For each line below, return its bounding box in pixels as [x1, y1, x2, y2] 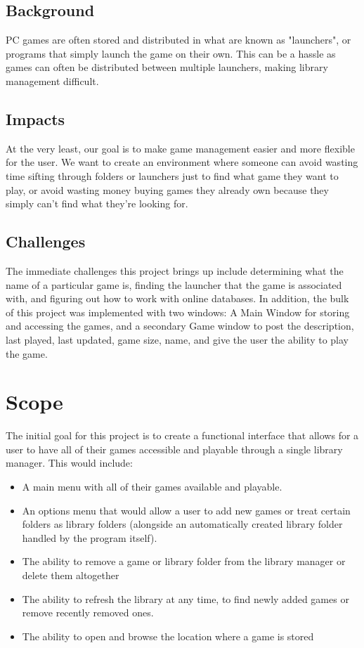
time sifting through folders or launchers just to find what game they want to [6, 168, 339, 183]
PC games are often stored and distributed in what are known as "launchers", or [6, 32, 351, 47]
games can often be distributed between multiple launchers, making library [6, 60, 328, 74]
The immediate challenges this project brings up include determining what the [6, 263, 344, 278]
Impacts [6, 108, 65, 129]
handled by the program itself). [22, 530, 157, 545]
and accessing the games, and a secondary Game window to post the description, [6, 318, 354, 333]
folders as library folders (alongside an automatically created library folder [22, 517, 343, 531]
